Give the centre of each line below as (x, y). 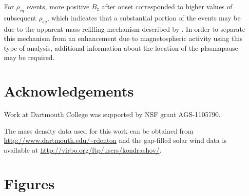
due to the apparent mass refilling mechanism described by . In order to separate (125, 29)
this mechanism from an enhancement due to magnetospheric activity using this (123, 38)
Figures (29, 183)
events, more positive (58, 6)
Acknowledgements (69, 91)
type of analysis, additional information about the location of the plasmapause (121, 48)
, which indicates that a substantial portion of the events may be (144, 17)
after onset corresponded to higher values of (167, 6)
